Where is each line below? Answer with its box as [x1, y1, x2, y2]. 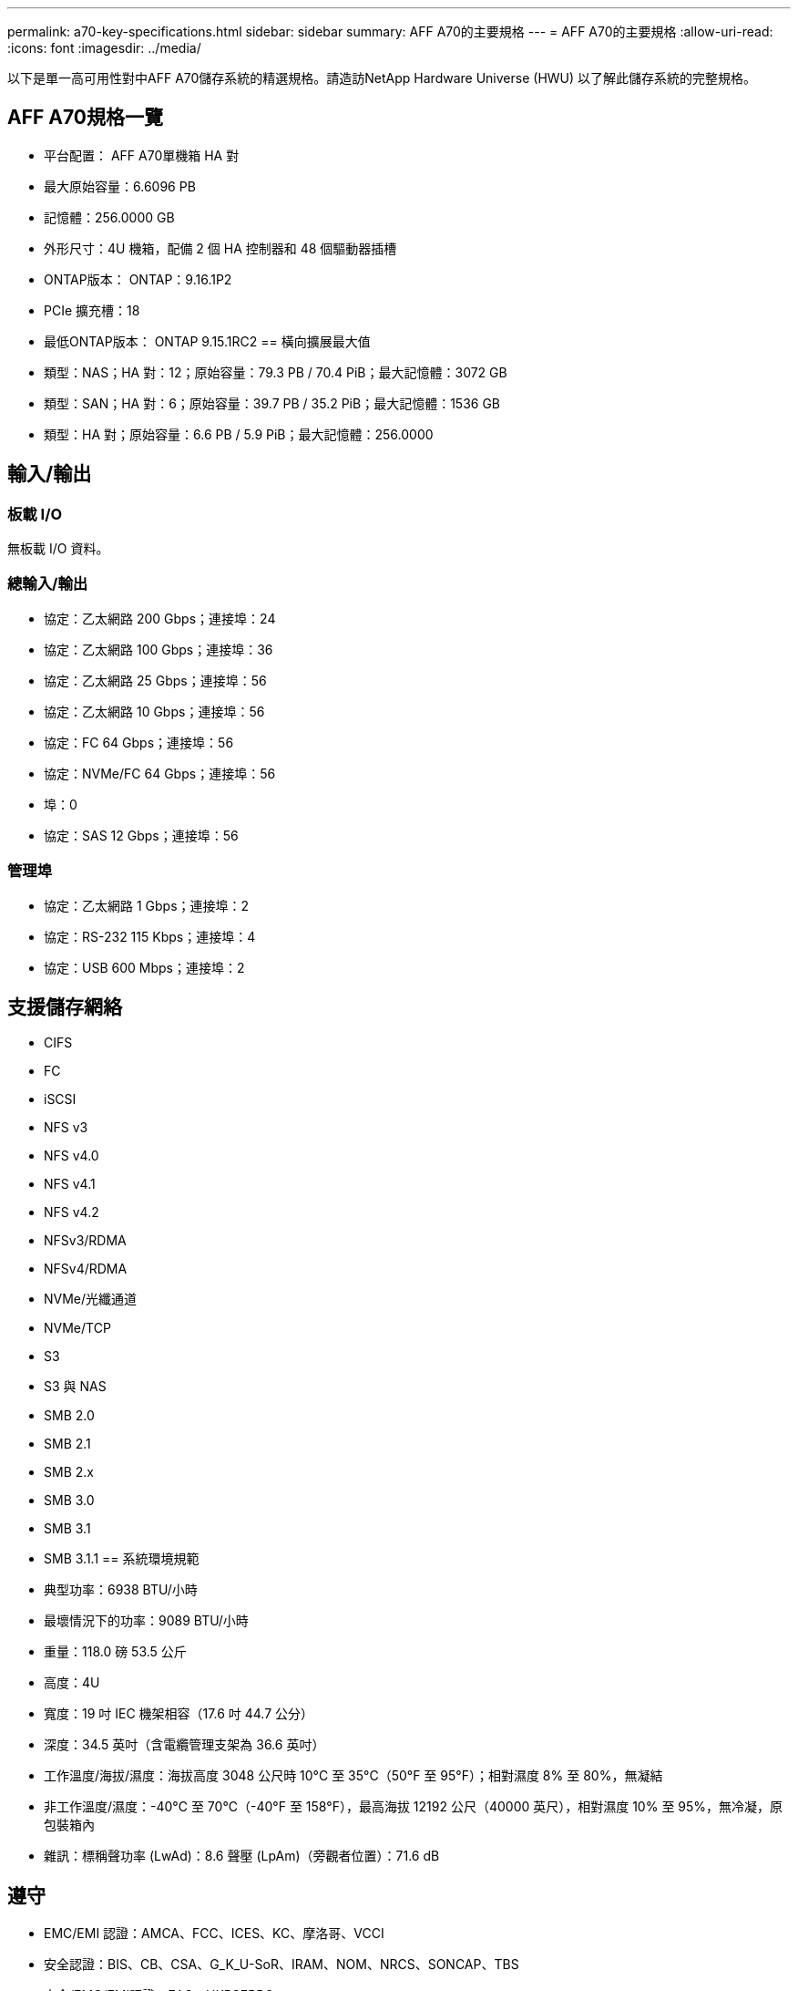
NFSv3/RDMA [44, 1233, 127, 1249]
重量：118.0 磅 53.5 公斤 [44, 1644, 187, 1660]
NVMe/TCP [44, 1320, 111, 1336]
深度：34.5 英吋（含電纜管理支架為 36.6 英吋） [44, 1737, 325, 1753]
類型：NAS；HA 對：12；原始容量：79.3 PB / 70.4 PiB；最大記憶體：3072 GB [44, 364, 507, 380]
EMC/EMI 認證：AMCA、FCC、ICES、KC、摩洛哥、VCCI [44, 1925, 384, 1942]
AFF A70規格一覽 [7, 106, 164, 129]
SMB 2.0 [44, 1408, 95, 1424]
